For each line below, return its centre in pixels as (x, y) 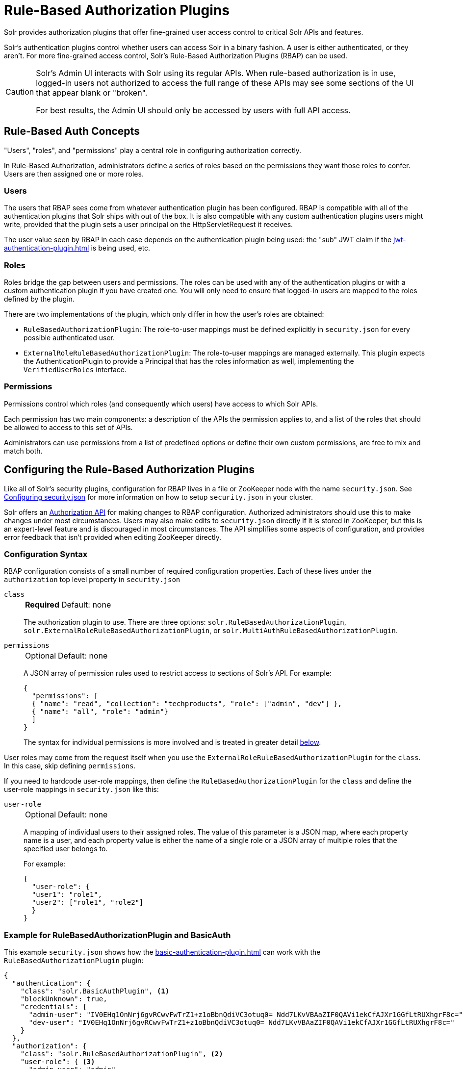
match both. (23, 451)
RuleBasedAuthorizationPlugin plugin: (74, 961)
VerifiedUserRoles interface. (75, 370)
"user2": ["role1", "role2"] (88, 903)
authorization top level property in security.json (92, 580)
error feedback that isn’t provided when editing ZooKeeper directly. (113, 537)
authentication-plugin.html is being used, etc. (77, 248)
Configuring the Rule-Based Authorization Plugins (129, 470)
